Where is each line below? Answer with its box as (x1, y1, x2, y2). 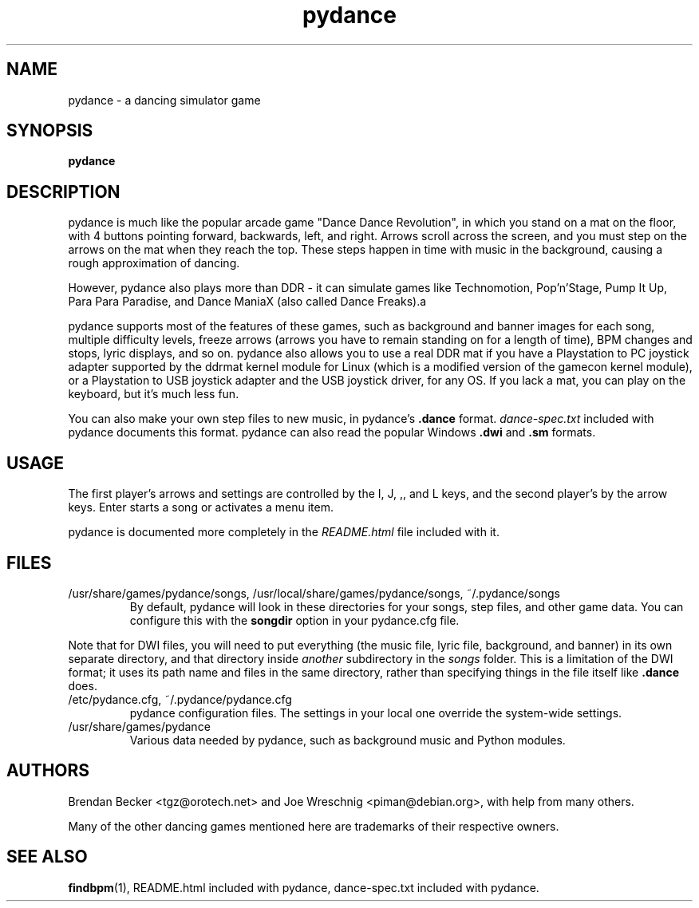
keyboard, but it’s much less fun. (68, 387, 239, 401)
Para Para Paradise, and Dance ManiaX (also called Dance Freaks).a (68, 294, 427, 309)
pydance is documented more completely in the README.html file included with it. (68, 525, 500, 539)
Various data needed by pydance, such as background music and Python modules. (129, 732, 566, 747)
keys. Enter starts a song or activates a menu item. (68, 500, 334, 515)
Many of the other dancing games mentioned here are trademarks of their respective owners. (68, 819, 559, 833)
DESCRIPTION (6, 181, 120, 202)
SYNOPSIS (6, 120, 93, 141)
